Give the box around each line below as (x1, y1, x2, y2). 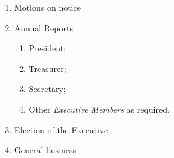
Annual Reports (14, 21, 73, 34)
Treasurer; (28, 62, 66, 74)
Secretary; (28, 82, 66, 95)
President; (28, 42, 66, 54)
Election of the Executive (14, 123, 108, 136)
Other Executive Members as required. (28, 102, 170, 115)
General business (14, 143, 77, 156)
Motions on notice (14, 1, 81, 13)
